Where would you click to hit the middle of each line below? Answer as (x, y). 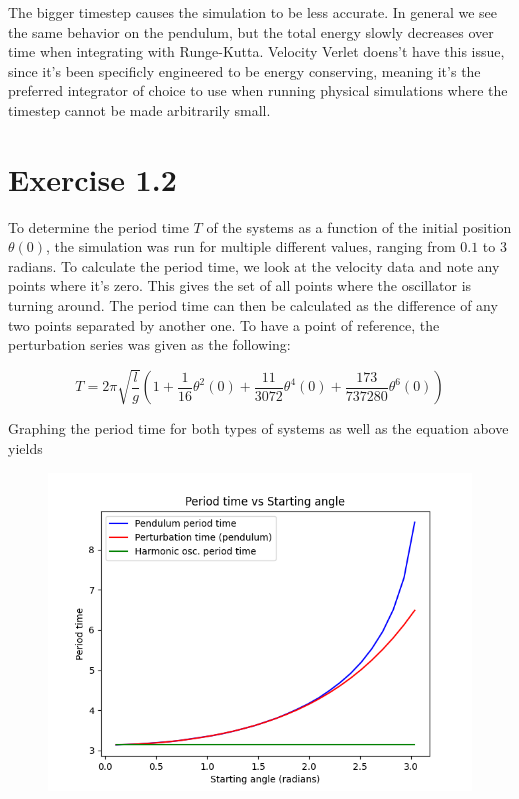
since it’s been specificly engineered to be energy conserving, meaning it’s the (244, 70)
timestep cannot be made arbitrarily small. (139, 109)
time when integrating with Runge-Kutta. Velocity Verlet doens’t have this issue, (256, 51)
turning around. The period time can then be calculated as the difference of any (253, 305)
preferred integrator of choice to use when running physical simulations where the (258, 90)
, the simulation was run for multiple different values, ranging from (251, 246)
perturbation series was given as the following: (149, 344)
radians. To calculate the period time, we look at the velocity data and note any (254, 265)
